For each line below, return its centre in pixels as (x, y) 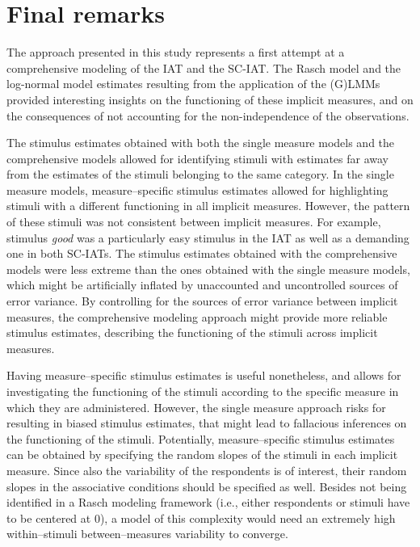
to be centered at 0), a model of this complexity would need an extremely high (201, 518)
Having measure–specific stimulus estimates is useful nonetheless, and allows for (204, 375)
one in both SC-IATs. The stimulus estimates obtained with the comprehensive (202, 253)
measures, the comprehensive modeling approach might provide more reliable (197, 316)
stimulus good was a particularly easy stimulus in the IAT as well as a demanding (208, 237)
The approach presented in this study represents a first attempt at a (176, 52)
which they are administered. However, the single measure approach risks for (196, 407)
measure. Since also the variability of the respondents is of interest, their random (207, 470)
